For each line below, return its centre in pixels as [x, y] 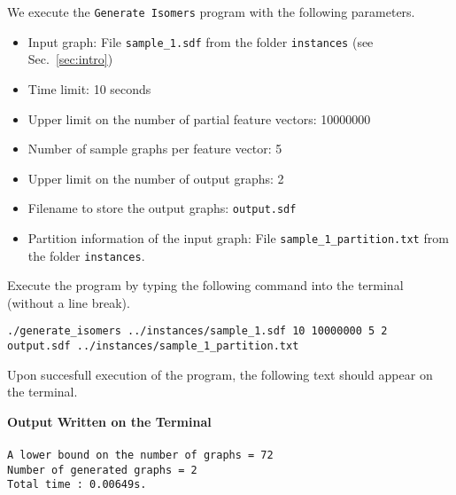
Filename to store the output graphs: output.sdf [162, 208]
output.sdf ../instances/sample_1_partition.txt [153, 346]
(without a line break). [69, 302]
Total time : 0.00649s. [77, 485]
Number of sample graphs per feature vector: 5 [155, 149]
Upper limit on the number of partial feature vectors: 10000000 [199, 118]
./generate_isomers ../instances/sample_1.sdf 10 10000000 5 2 [197, 331]
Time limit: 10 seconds [89, 88]
